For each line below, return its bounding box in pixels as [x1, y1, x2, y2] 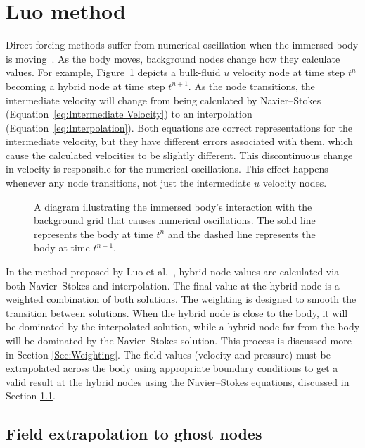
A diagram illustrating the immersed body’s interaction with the [34, 199, 312, 213]
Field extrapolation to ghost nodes [6, 423, 262, 444]
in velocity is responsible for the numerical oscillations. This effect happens [6, 161, 328, 176]
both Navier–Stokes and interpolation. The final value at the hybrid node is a [6, 278, 340, 292]
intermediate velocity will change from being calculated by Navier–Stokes [6, 92, 321, 107]
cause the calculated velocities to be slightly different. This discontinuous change [6, 147, 353, 162]
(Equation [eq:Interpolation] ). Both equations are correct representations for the [6, 120, 352, 135]
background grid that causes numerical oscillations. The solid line [34, 213, 316, 228]
